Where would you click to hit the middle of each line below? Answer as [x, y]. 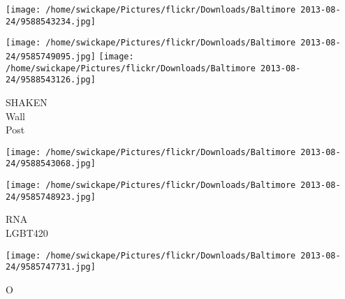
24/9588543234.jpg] [51, 21]
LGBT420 [27, 232]
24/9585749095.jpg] [51, 56]
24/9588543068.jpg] [51, 164]
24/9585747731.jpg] [51, 267]
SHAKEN [27, 102]
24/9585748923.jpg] [51, 197]
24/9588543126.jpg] [51, 80]
